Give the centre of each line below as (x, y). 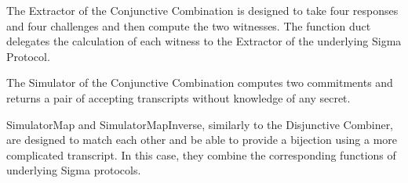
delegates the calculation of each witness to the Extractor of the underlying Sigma (204, 41)
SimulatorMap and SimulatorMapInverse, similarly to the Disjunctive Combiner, (200, 124)
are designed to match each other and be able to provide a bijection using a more (202, 140)
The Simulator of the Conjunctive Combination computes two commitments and (200, 83)
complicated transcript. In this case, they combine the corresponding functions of (201, 154)
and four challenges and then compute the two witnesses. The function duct (189, 25)
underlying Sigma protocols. (74, 170)
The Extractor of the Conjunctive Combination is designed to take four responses (202, 10)
